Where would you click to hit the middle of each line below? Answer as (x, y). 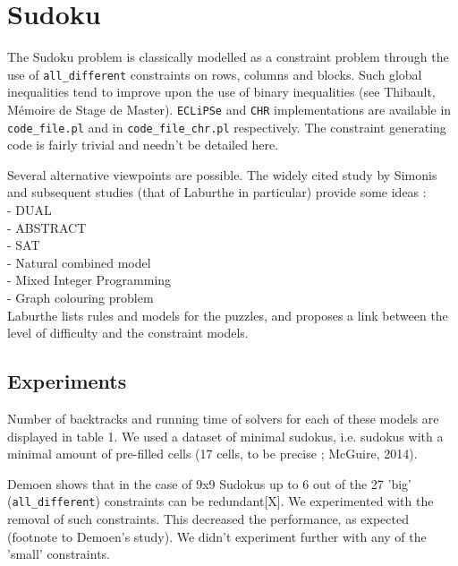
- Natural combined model (79, 262)
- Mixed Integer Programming (89, 280)
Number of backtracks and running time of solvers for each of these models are (223, 419)
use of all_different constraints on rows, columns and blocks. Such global (215, 74)
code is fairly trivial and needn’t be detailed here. (143, 145)
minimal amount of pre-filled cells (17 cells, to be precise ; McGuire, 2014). (212, 454)
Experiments (67, 381)
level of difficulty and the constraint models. (128, 333)
